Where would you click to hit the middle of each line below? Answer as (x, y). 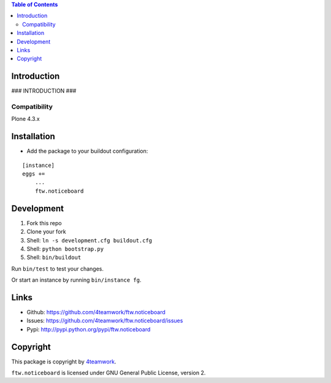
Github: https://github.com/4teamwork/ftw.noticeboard (96, 312)
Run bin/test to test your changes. (58, 269)
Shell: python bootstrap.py (65, 249)
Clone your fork (47, 232)
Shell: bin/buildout (54, 257)
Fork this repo (44, 223)
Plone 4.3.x (25, 119)
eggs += (34, 174)
